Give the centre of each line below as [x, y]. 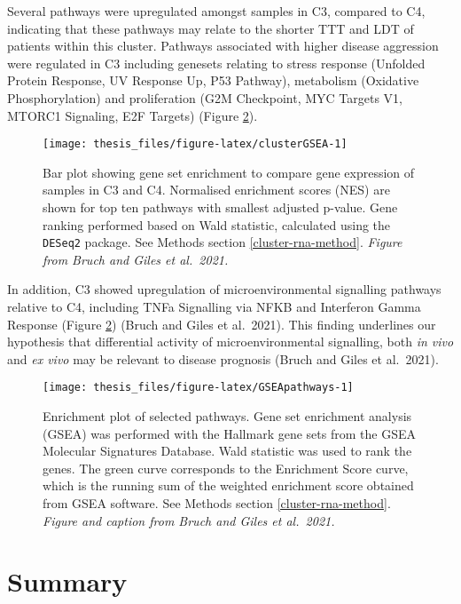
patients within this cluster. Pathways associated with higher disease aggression [223, 46]
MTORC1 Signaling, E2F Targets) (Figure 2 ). [133, 115]
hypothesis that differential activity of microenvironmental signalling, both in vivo [230, 342]
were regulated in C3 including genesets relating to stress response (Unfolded [216, 63]
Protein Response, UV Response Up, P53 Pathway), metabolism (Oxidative [213, 80]
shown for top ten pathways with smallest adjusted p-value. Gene [220, 207]
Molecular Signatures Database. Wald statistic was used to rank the [227, 451]
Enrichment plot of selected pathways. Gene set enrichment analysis [227, 416]
